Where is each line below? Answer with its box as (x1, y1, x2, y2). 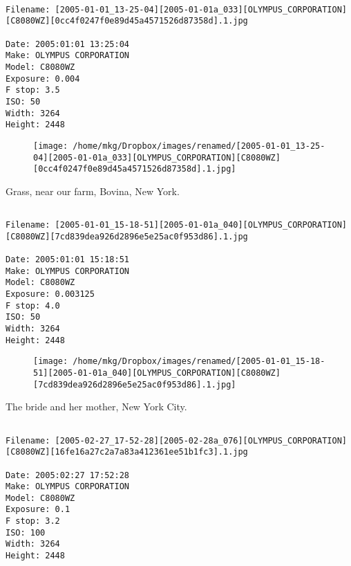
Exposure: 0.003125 (6, 289, 95, 300)
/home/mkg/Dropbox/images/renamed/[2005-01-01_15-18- (73, 356, 325, 367)
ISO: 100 (6, 527, 46, 538)
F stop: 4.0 (6, 300, 60, 311)
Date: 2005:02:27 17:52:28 (6, 470, 129, 480)
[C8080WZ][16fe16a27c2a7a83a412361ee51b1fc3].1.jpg (6, 447, 248, 457)
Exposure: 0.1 (6, 504, 70, 515)
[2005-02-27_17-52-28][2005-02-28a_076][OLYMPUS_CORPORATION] (55, 435, 347, 446)
